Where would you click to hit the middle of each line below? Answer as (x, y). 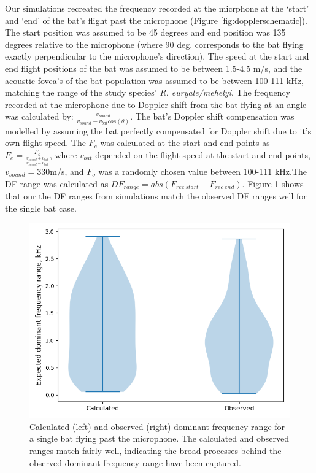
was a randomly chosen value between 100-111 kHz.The (203, 171)
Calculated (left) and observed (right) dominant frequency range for (157, 426)
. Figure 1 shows (273, 183)
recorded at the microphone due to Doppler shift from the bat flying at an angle (156, 104)
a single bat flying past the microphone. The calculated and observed (160, 438)
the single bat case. (41, 208)
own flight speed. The (45, 143)
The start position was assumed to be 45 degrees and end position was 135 (145, 32)
